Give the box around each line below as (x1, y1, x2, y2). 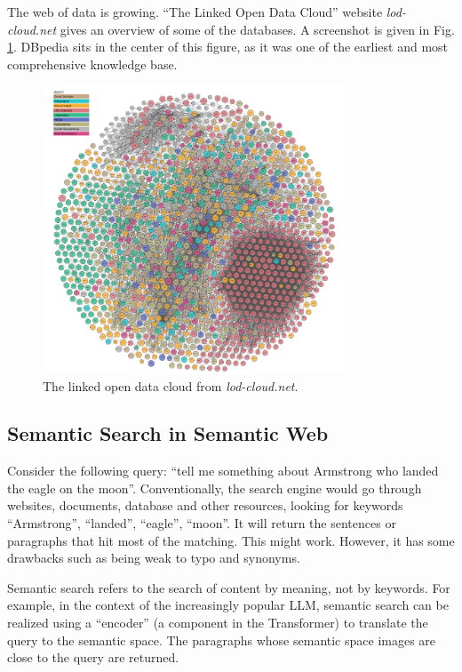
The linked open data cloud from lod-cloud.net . (43, 376, 299, 395)
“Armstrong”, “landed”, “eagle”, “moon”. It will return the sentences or (7, 514, 396, 532)
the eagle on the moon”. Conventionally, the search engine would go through (7, 478, 422, 497)
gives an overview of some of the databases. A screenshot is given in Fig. (60, 20, 455, 38)
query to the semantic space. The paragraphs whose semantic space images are (7, 630, 436, 649)
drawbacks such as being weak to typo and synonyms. (7, 548, 300, 567)
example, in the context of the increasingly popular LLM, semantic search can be (7, 596, 449, 614)
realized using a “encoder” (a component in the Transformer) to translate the (7, 613, 428, 632)
